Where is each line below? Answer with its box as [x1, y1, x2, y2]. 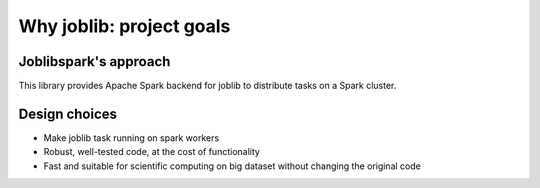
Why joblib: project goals [18, 15, 231, 37]
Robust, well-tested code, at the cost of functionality [43, 146, 260, 158]
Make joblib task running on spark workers [43, 131, 220, 144]
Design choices [18, 105, 118, 122]
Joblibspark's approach [18, 53, 171, 70]
